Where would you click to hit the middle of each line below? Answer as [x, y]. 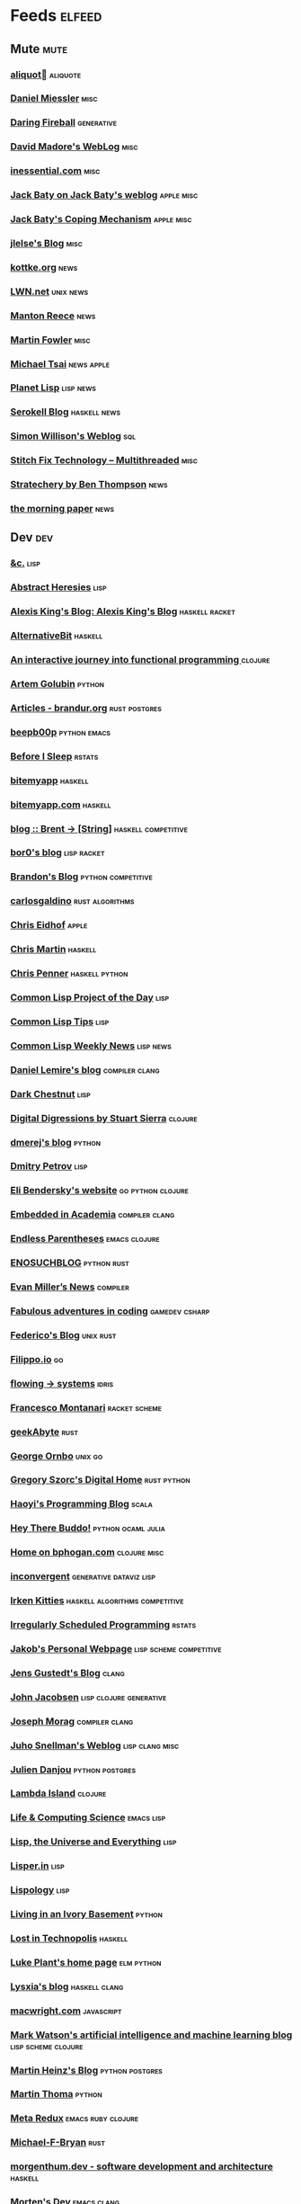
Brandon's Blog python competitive [82, 877]
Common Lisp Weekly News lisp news [91, 1046]
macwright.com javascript [66, 2011]
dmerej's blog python [56, 1142]
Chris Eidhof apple [49, 925]
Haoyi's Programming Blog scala [82, 1504]
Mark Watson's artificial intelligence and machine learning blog [151, 2035]
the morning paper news [62, 509]
